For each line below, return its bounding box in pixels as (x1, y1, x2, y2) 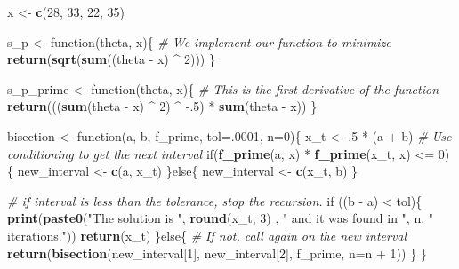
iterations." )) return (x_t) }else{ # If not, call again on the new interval (7, 225, 407, 244)
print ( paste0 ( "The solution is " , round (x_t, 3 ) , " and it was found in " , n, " (7, 209, 434, 227)
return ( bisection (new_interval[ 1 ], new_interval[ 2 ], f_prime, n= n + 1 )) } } (7, 243, 427, 262)
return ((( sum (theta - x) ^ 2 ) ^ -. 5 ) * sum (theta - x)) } (7, 97, 318, 115)
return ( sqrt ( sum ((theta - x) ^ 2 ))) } (7, 50, 215, 68)
